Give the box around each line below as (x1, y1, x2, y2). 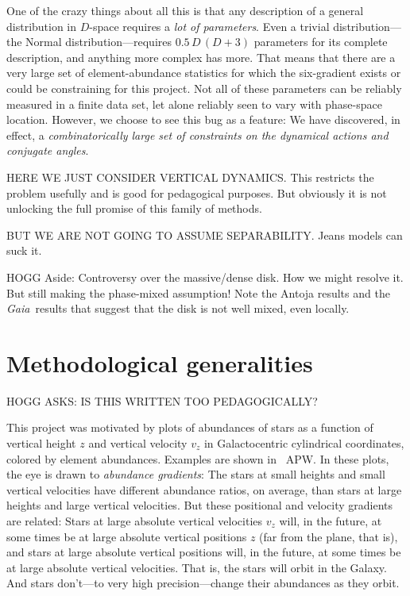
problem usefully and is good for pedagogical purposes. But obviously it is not (6, 184, 387, 201)
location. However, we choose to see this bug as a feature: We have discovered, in (6, 111, 400, 128)
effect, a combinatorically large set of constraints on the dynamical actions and (6, 126, 389, 143)
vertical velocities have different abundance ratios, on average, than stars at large (6, 481, 402, 498)
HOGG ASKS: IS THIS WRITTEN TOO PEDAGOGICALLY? (6, 392, 318, 409)
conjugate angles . (6, 142, 89, 159)
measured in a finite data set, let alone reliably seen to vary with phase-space (6, 95, 382, 112)
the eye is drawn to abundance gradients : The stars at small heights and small (6, 466, 385, 483)
